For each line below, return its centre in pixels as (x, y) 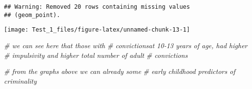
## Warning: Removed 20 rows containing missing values (97, 7)
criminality (20, 80)
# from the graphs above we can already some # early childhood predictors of (120, 71)
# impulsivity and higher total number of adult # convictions (96, 55)
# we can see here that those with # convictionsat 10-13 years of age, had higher (126, 45)
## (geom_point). (32, 15)
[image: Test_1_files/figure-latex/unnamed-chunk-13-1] (97, 30)
